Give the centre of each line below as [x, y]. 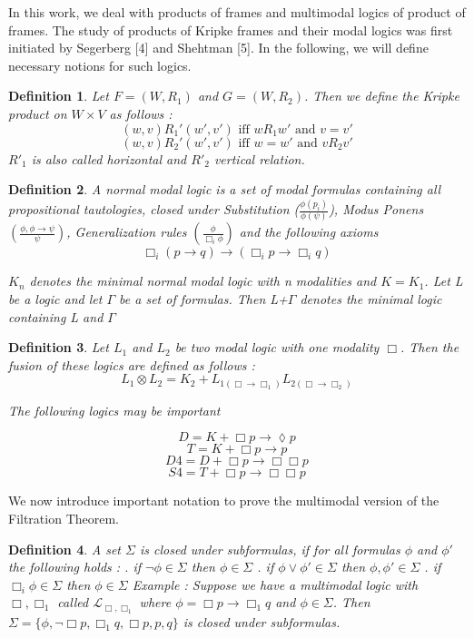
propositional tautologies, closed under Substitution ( [154, 209]
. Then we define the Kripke [382, 96]
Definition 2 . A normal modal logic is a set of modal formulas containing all [225, 189]
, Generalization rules [127, 232]
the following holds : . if [75, 567]
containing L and [56, 316]
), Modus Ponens [376, 209]
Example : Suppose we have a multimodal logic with [275, 584]
